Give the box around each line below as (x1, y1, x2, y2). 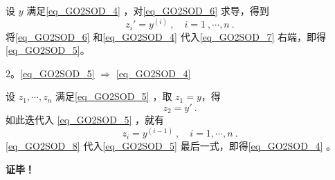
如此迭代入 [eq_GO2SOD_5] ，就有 (6, 112, 164, 127)
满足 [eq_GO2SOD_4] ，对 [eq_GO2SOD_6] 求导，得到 (26, 3, 269, 17)
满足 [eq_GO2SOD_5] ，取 (55, 89, 172, 103)
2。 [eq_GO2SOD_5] (6, 66, 95, 80)
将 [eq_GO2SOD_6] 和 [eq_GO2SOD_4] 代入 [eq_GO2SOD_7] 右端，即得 (6, 29, 326, 43)
